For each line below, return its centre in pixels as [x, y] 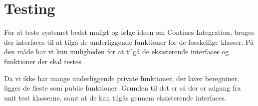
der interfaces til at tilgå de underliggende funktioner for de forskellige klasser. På [129, 42]
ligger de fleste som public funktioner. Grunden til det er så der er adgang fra [123, 88]
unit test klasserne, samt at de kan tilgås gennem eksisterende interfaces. [115, 97]
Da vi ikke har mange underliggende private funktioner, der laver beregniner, [122, 78]
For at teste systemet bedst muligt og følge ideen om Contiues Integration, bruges [129, 32]
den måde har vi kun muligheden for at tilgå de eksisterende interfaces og [117, 52]
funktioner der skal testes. [44, 61]
